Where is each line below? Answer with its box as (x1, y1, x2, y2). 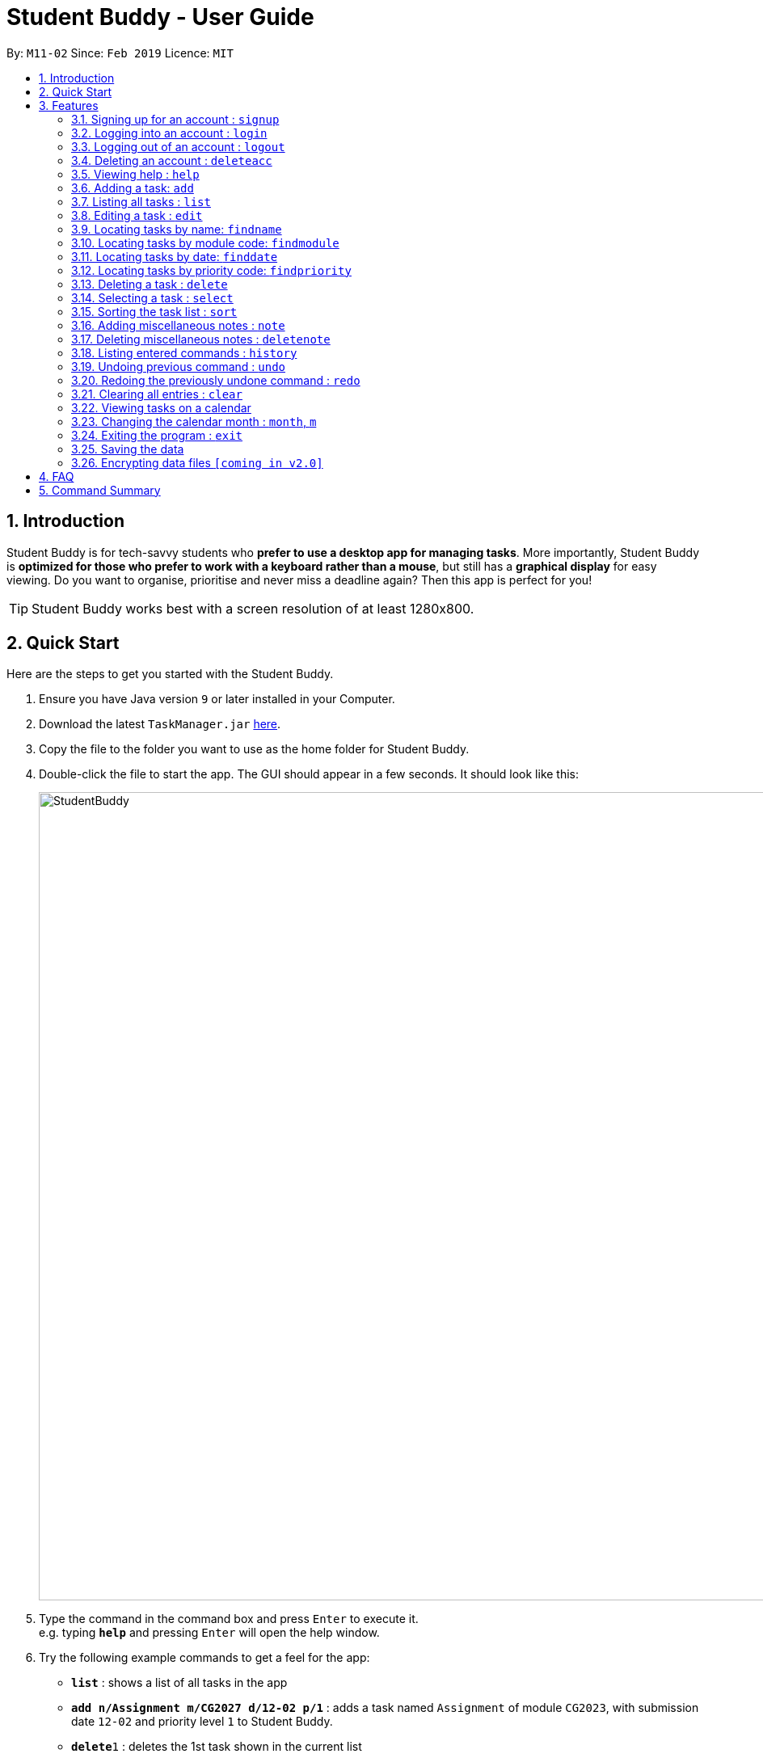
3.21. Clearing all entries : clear (71, 386, 242, 401)
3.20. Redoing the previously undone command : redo (71, 373, 360, 387)
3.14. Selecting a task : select (71, 290, 234, 305)
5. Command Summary (39, 483, 161, 497)
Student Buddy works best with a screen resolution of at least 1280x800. (32, 600, 474, 617)
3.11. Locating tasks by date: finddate (71, 249, 278, 263)
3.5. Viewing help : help (71, 167, 200, 181)
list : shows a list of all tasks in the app (71, 1676, 288, 1690)
